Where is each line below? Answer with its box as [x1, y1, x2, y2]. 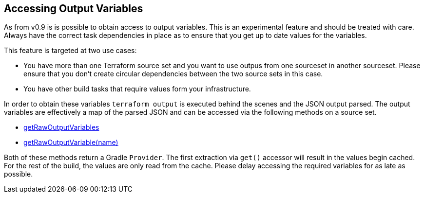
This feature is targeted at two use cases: [4, 46, 137, 55]
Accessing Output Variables [4, 2, 143, 15]
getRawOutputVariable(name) [23, 138, 118, 147]
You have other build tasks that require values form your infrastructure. [23, 85, 251, 93]
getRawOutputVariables [23, 123, 99, 132]
